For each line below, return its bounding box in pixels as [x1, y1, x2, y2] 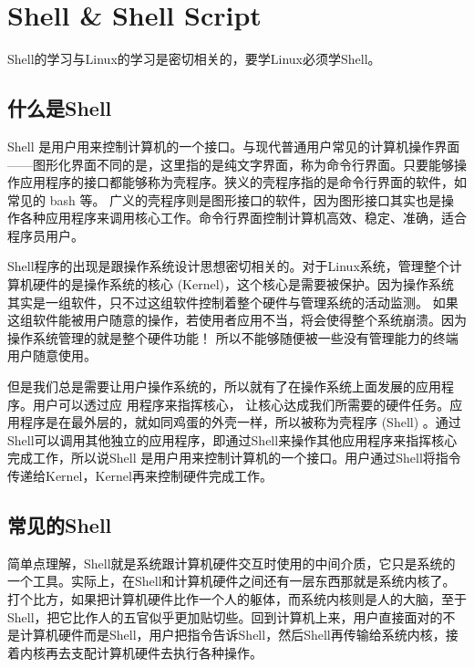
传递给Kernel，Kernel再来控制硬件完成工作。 [7, 466, 273, 485]
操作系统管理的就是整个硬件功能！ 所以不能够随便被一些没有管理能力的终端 [7, 328, 459, 347]
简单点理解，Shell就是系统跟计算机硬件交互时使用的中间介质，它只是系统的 [7, 553, 456, 572]
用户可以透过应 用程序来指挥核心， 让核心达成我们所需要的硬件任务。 [32, 394, 450, 413]
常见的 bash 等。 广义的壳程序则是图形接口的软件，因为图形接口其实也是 [7, 190, 442, 209]
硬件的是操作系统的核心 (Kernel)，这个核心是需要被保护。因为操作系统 [32, 275, 455, 294]
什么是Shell [7, 94, 112, 122]
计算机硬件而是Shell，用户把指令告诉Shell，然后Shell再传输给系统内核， [19, 625, 446, 644]
